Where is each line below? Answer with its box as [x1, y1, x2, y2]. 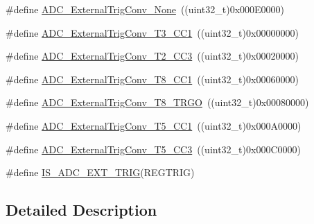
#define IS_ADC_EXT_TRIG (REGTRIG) [6, 165, 195, 180]
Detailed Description [6, 199, 157, 221]
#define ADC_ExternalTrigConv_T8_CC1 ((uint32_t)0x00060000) [6, 71, 299, 86]
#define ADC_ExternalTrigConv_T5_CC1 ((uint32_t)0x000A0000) [6, 118, 302, 132]
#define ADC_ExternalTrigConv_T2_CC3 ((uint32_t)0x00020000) [6, 49, 299, 63]
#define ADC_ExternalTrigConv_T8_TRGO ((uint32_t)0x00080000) [6, 95, 309, 110]
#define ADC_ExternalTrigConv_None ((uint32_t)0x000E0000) [6, 2, 285, 16]
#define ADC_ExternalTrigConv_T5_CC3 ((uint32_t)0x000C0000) [6, 141, 301, 156]
